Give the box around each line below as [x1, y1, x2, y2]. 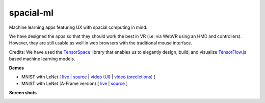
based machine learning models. [9, 56, 76, 62]
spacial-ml [9, 7, 54, 18]
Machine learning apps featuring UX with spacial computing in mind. [9, 24, 148, 30]
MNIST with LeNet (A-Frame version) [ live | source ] [21, 81, 128, 86]
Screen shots [9, 89, 37, 95]
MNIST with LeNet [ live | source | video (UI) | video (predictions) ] [21, 74, 156, 80]
